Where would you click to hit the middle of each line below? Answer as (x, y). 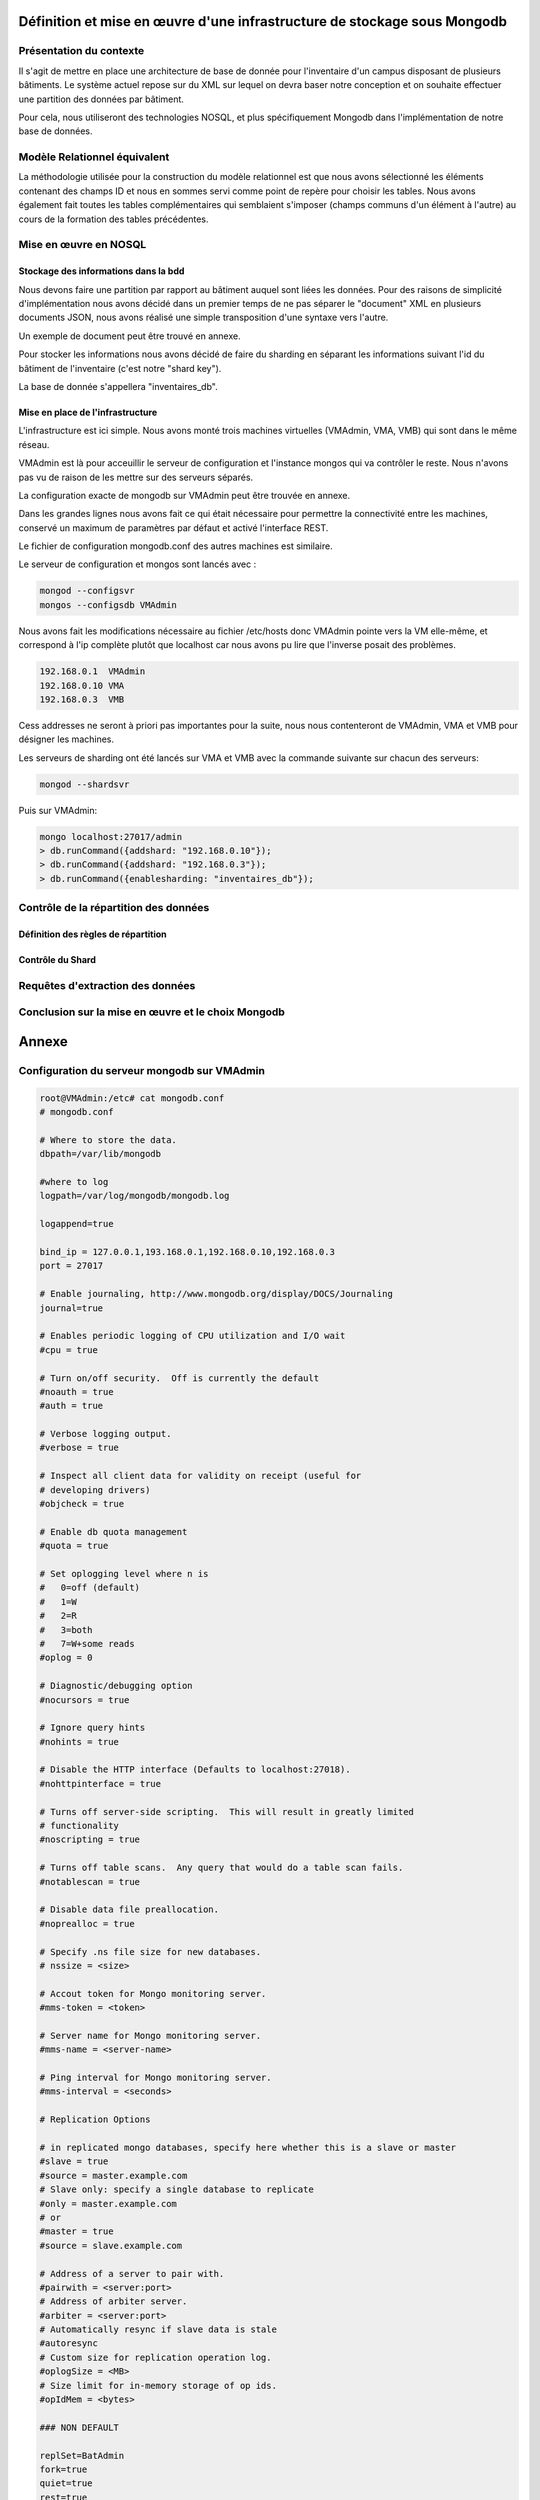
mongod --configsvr (87, 591)
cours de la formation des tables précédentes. (113, 219)
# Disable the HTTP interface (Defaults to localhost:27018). (195, 1769)
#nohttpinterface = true (100, 1783)
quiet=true (66, 2483)
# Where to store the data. (108, 1139)
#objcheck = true (82, 1504)
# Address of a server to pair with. (132, 2273)
